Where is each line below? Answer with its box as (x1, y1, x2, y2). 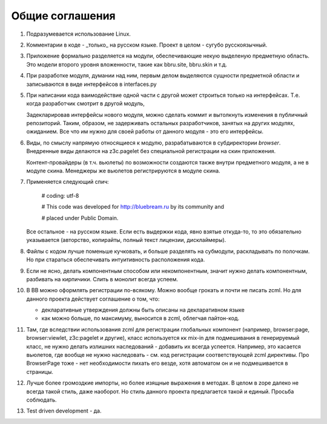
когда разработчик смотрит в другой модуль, (26, 100, 145, 107)
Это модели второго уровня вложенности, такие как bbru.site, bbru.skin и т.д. (26, 60, 227, 68)
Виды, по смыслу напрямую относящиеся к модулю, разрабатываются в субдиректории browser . (26, 139, 281, 146)
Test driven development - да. (26, 407, 102, 414)
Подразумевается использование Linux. (26, 30, 131, 38)
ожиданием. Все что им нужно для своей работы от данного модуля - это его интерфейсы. (26, 128, 263, 135)
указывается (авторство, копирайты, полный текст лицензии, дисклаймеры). (26, 236, 226, 244)
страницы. (26, 368, 54, 375)
